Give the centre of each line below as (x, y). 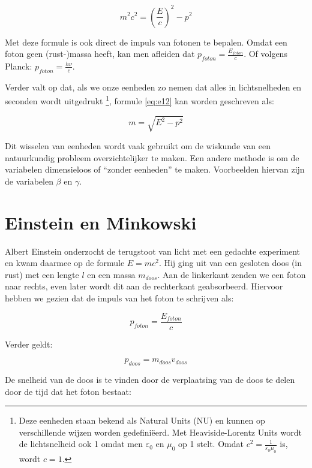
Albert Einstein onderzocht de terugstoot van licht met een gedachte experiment (153, 251)
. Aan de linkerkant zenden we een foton (232, 274)
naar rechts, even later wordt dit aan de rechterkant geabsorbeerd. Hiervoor (144, 286)
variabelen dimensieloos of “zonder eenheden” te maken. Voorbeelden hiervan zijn (155, 169)
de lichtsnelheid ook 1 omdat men (81, 444)
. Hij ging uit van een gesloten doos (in (230, 263)
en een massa (111, 274)
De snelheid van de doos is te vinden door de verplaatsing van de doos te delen (150, 379)
